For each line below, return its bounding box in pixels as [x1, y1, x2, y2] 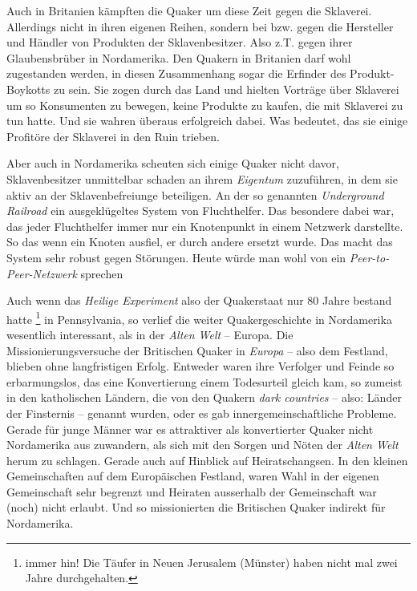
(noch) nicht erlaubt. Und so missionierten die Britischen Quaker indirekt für [6, 499, 386, 516]
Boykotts [6, 80, 51, 97]
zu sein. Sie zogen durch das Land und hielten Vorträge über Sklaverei [53, 80, 399, 97]
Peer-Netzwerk [6, 265, 77, 281]
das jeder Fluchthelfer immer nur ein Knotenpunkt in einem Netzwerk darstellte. [6, 217, 403, 234]
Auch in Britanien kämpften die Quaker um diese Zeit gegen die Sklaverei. [6, 2, 372, 18]
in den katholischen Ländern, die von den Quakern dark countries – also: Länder [6, 389, 402, 406]
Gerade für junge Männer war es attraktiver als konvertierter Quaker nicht [6, 420, 374, 437]
